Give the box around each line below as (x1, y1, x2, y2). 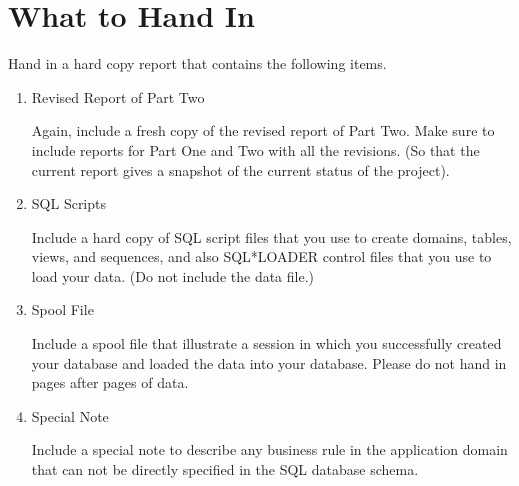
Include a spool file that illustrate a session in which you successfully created (31, 333, 502, 354)
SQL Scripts (31, 193, 107, 214)
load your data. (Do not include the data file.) (31, 265, 315, 286)
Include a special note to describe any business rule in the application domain (31, 439, 508, 460)
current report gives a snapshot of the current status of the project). (31, 159, 450, 180)
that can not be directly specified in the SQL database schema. (31, 459, 419, 480)
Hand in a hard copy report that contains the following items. (8, 53, 387, 74)
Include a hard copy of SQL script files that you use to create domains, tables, (31, 226, 512, 247)
